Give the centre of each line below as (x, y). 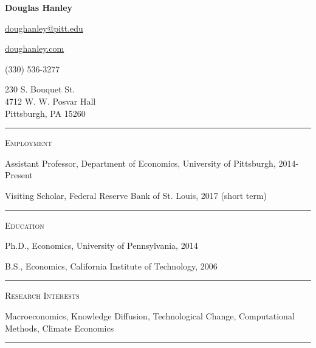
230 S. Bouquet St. (40, 89)
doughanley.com (35, 48)
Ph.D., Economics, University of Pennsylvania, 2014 (101, 245)
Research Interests (42, 295)
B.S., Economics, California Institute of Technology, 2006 (111, 266)
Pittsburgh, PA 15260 (45, 113)
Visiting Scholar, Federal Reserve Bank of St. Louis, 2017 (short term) (136, 195)
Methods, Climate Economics (60, 328)
